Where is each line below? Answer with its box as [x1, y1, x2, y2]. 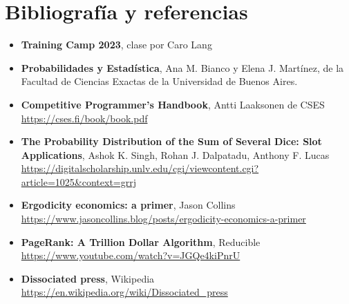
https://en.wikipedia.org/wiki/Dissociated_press [21, 285, 228, 299]
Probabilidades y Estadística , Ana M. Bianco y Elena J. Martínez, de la [21, 60, 344, 75]
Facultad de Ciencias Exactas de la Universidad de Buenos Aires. [21, 74, 298, 88]
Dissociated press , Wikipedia [21, 271, 155, 285]
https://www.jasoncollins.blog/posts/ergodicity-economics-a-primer [21, 211, 306, 226]
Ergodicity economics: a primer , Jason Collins [21, 198, 236, 212]
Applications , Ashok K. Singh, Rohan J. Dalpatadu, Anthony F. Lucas [21, 147, 330, 162]
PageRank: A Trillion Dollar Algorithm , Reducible [21, 234, 261, 249]
